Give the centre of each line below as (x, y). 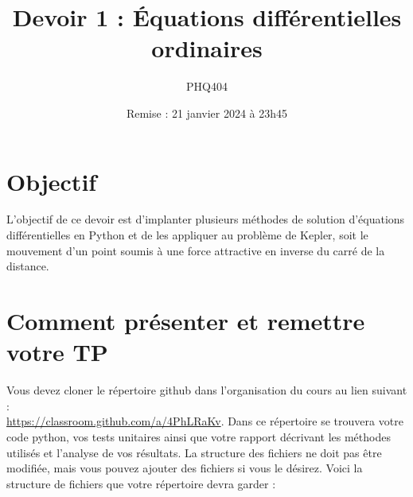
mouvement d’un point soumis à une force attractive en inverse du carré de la (196, 250)
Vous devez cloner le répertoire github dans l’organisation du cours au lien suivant (207, 390)
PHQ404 (207, 86)
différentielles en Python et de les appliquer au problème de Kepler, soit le (187, 235)
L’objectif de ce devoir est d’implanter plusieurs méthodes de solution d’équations (206, 219)
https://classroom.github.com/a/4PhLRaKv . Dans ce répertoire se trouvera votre (205, 421)
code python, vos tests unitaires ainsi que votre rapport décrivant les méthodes (199, 436)
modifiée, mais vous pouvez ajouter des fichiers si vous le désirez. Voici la (185, 468)
